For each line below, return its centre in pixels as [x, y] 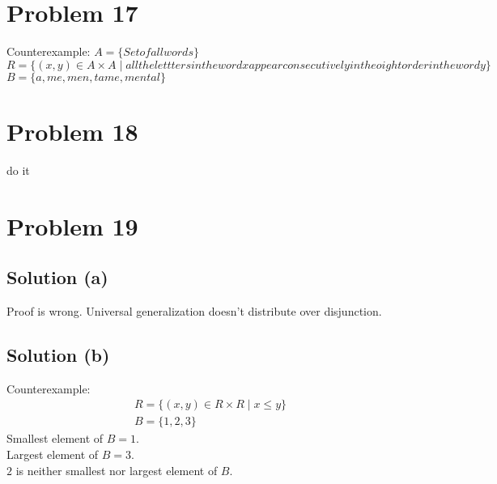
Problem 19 [72, 225]
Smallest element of [55, 438]
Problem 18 [72, 131]
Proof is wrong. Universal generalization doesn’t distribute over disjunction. [194, 311]
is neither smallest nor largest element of [117, 470]
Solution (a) [57, 277]
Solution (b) [58, 355]
